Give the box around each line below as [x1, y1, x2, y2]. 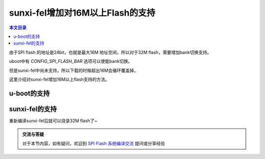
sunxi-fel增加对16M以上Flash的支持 [9, 7, 156, 18]
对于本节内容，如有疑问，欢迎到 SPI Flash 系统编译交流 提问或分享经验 [22, 140, 165, 146]
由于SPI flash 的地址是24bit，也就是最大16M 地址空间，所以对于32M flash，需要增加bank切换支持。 [9, 49, 212, 55]
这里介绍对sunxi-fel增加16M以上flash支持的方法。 [9, 76, 110, 82]
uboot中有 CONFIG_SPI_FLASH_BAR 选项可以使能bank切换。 [9, 58, 132, 64]
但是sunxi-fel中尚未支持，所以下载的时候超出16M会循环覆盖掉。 [9, 67, 138, 73]
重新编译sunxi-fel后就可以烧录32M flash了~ [9, 118, 98, 124]
